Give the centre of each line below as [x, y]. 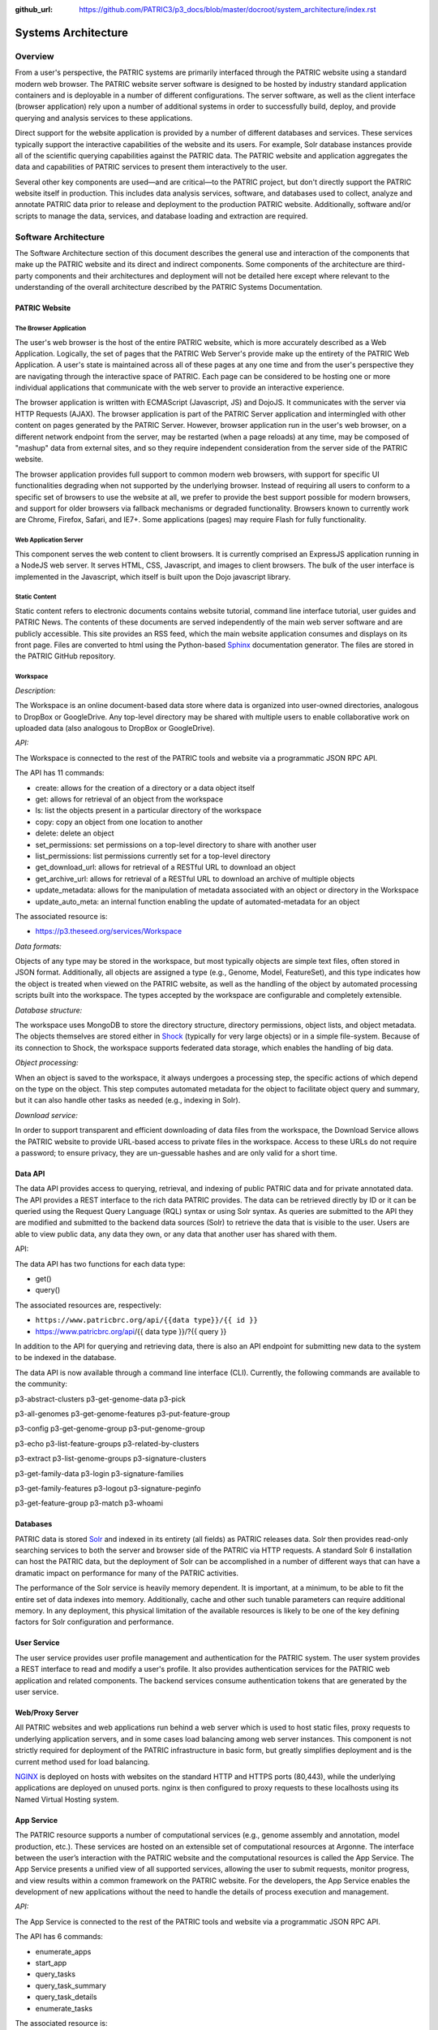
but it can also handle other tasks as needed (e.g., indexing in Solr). [128, 1100]
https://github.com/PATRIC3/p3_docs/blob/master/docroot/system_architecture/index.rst [228, 9]
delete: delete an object [75, 833]
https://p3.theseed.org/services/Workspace [109, 931]
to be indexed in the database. [66, 1358]
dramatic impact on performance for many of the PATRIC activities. [127, 1573]
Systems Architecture [72, 32]
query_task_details [66, 1997]
